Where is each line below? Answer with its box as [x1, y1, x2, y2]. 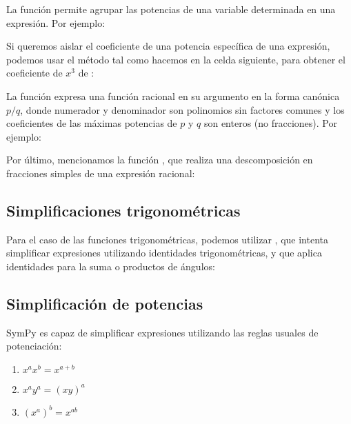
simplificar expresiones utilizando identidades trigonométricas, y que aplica [6, 245, 322, 260]
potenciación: [6, 339, 62, 353]
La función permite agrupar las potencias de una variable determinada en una [6, 2, 336, 16]
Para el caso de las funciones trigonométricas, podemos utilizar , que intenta [6, 232, 328, 246]
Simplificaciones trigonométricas [6, 199, 241, 221]
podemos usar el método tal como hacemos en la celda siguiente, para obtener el [6, 52, 345, 66]
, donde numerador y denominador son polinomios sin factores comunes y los [20, 102, 345, 117]
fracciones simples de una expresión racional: [6, 165, 195, 180]
